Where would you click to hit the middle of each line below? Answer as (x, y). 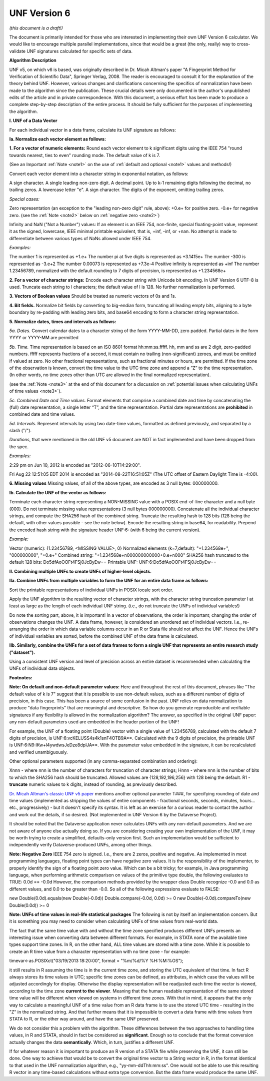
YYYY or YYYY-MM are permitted (44, 338)
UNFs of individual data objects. (42, 668)
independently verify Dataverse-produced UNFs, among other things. (81, 845)
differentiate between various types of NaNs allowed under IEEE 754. (80, 238)
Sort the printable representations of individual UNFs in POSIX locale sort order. (91, 590)
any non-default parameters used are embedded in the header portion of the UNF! (94, 722)
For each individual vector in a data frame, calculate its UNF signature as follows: (92, 130)
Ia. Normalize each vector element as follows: (58, 139)
